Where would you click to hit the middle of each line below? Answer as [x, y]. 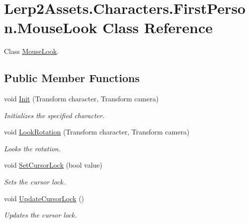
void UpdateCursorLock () [44, 198]
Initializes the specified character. [54, 115]
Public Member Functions [72, 78]
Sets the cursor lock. [35, 182]
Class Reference [158, 27]
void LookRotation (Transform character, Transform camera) [97, 132]
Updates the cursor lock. [41, 215]
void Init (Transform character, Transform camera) [81, 99]
